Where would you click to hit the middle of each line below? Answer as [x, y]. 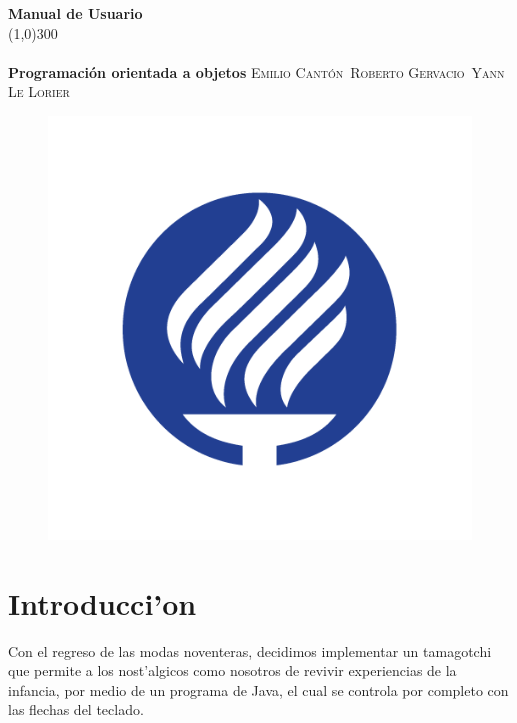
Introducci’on [102, 602]
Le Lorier [39, 91]
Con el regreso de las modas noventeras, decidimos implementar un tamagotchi [250, 650]
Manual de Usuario [75, 13]
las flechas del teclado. [76, 709]
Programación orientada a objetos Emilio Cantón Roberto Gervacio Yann [256, 71]
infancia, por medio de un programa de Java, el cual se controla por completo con [258, 689]
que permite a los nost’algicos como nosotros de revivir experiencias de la [232, 670]
